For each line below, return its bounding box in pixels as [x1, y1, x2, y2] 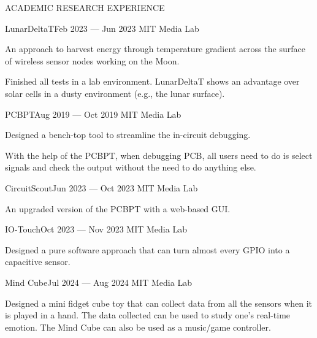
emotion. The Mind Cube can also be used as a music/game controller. [5, 320, 271, 333]
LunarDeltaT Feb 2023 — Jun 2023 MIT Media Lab [5, 21, 199, 34]
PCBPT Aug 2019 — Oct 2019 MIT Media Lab [5, 107, 181, 120]
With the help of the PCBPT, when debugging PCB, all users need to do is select [5, 148, 313, 161]
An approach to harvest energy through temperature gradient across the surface [5, 42, 305, 55]
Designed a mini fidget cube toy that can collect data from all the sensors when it [5, 296, 313, 309]
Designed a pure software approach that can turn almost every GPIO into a [5, 243, 290, 256]
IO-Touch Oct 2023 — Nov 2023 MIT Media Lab [5, 223, 187, 236]
